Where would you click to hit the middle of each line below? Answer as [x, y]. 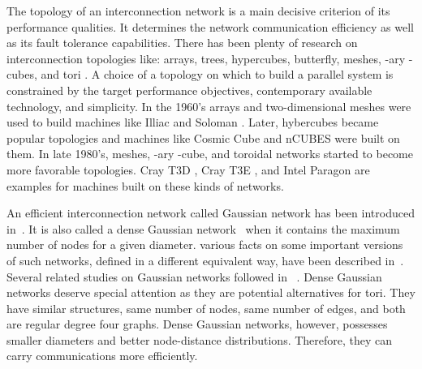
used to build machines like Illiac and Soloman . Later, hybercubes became [193, 122]
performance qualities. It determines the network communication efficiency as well [210, 26]
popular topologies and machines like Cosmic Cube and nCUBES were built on [203, 137]
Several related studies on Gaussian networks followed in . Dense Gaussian [194, 276]
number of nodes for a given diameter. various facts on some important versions [205, 245]
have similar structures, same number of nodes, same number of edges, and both [206, 308]
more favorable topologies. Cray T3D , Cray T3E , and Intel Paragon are [188, 169]
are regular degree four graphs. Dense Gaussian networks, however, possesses [197, 324]
